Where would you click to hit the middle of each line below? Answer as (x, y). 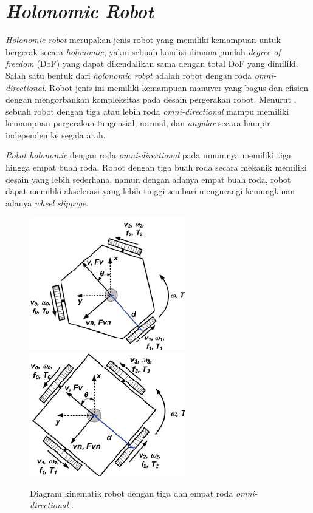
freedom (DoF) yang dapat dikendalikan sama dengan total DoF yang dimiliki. (152, 63)
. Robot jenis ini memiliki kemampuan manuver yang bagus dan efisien (176, 87)
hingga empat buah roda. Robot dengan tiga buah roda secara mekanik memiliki (156, 167)
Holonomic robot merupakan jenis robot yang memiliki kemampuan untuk (143, 40)
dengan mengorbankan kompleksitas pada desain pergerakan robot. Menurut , (151, 99)
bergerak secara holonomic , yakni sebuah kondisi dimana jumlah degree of (143, 51)
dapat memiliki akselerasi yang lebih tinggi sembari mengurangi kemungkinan (150, 191)
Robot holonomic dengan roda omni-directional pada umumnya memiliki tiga (148, 155)
